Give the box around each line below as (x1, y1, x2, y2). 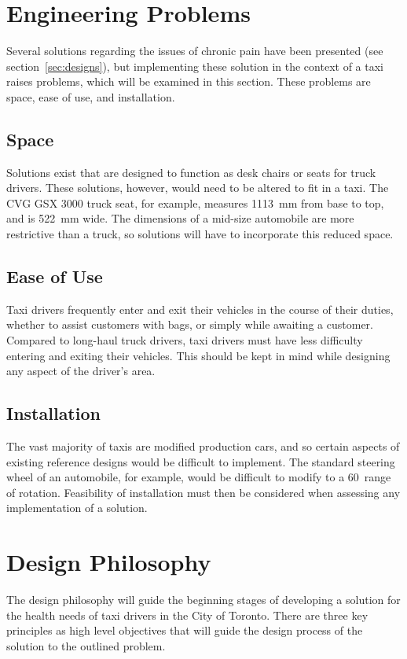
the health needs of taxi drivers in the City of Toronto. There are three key (6, 606, 368, 623)
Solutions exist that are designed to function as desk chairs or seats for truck (6, 164, 376, 180)
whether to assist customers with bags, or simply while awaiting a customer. (6, 316, 373, 333)
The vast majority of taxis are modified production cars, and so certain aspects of (6, 438, 400, 455)
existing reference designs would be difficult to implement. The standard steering (6, 453, 395, 469)
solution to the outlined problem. (6, 637, 166, 653)
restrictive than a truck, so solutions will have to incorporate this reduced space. (6, 226, 394, 242)
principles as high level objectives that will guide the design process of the (6, 622, 363, 639)
